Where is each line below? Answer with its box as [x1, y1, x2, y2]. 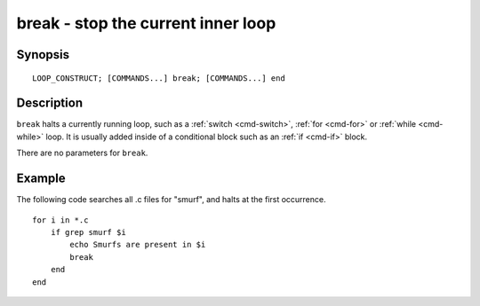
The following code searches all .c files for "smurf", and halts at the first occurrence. [16, 194, 326, 205]
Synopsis [16, 47, 70, 62]
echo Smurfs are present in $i [69, 239, 206, 250]
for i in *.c [32, 215, 89, 225]
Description [16, 96, 84, 111]
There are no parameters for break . [16, 147, 148, 159]
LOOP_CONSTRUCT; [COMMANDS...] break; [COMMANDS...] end [32, 73, 286, 83]
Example [16, 171, 66, 186]
